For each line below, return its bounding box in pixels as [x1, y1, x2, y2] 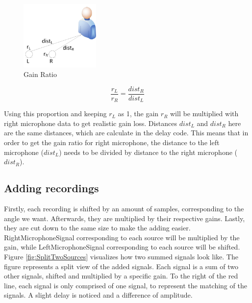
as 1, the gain [118, 108, 159, 119]
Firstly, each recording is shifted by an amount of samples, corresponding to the [4, 203, 244, 213]
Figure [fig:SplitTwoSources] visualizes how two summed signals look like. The [4, 251, 238, 261]
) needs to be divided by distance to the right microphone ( [59, 147, 238, 157]
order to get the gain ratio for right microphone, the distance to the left [4, 137, 220, 148]
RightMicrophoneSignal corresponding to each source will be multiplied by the [4, 232, 240, 242]
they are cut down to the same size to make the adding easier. [4, 223, 191, 233]
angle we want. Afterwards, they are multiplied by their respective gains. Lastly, [4, 213, 245, 223]
